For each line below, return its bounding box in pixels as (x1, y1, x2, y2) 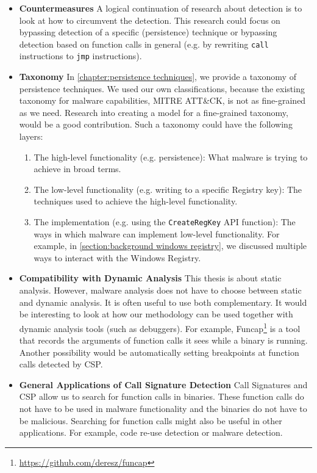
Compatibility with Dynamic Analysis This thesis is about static (19, 272, 282, 284)
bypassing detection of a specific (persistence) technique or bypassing (19, 26, 277, 38)
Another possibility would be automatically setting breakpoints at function (19, 345, 299, 358)
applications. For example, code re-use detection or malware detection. (19, 426, 283, 439)
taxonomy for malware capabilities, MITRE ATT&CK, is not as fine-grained (19, 94, 306, 107)
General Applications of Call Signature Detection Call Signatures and (19, 378, 308, 391)
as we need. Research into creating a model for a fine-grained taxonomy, (19, 106, 288, 118)
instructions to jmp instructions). (19, 49, 142, 62)
